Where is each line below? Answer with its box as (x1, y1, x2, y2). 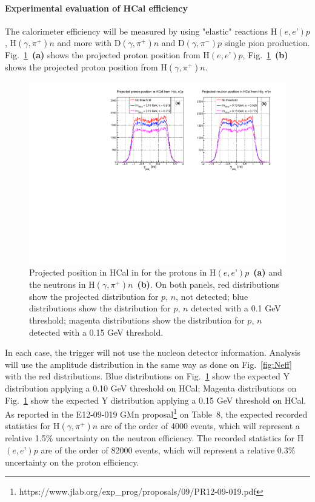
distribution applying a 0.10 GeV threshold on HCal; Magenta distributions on (5, 381, 297, 394)
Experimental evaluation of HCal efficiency (5, 1, 188, 14)
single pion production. (224, 36, 310, 49)
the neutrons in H (29, 277, 95, 290)
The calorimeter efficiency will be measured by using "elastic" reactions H (5, 24, 277, 37)
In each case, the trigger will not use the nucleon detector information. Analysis (5, 346, 301, 359)
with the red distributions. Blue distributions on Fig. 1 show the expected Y (5, 370, 290, 382)
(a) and (253, 266, 282, 279)
